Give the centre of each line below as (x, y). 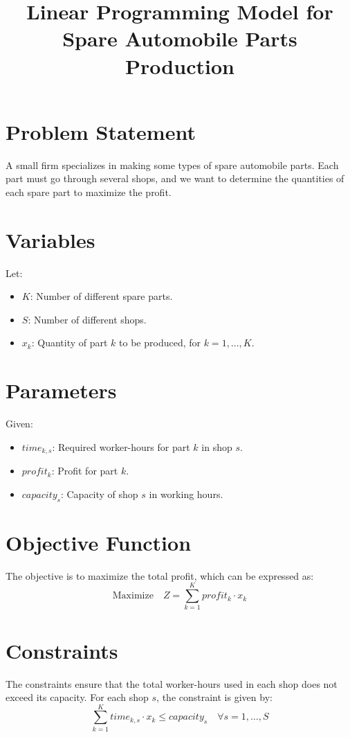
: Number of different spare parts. (101, 296)
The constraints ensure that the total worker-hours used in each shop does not (172, 683)
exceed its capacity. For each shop (77, 697)
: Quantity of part (70, 343)
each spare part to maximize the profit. (89, 192)
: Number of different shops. (87, 319)
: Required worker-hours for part (121, 446)
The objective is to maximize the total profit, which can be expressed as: (160, 575)
